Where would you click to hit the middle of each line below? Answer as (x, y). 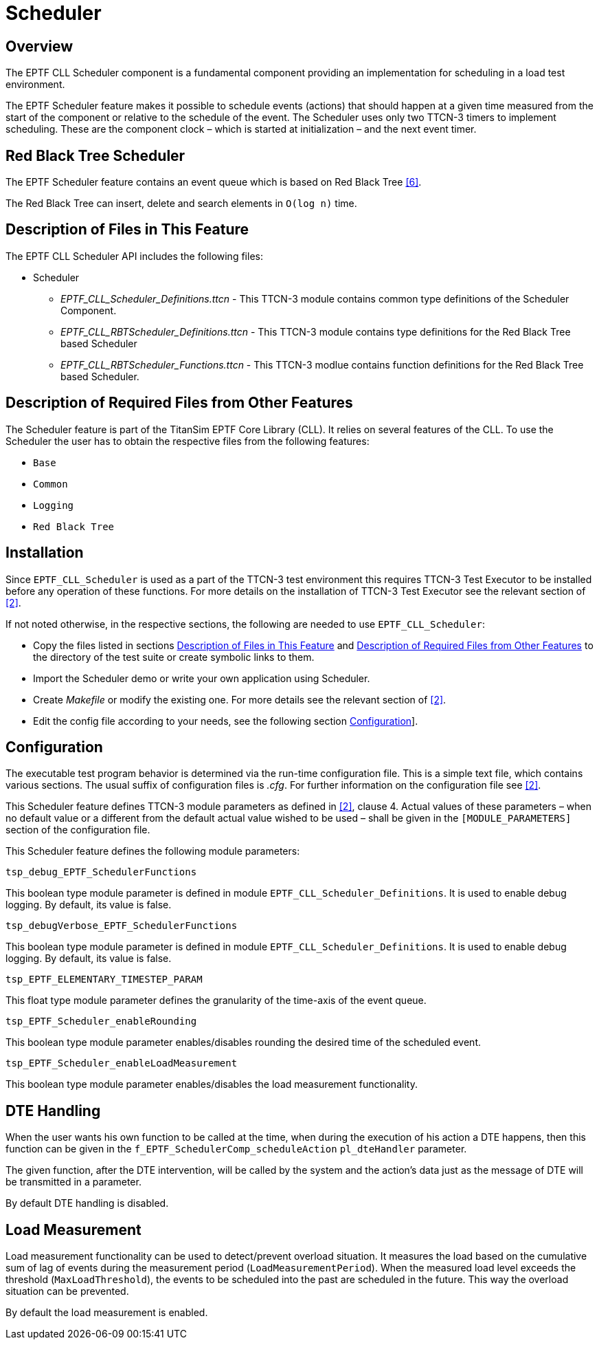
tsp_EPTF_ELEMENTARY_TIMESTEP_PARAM (104, 980)
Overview (39, 46)
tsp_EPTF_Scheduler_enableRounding (101, 1021)
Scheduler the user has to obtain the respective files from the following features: (188, 441)
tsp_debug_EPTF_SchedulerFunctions (101, 872)
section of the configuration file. (78, 830)
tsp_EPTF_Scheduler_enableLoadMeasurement (122, 1063)
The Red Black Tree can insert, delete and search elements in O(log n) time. (181, 204)
